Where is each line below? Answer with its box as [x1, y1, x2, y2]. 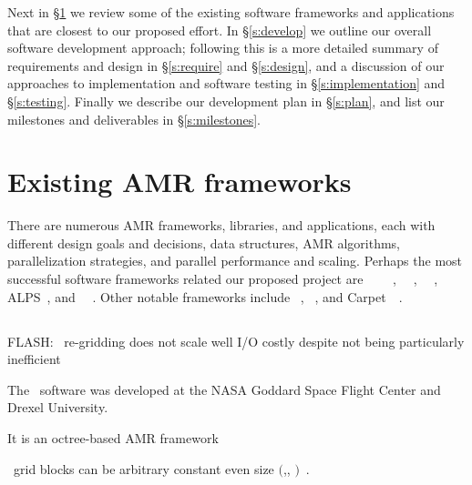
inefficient [7, 349, 61, 369]
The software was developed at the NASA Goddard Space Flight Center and [7, 379, 441, 399]
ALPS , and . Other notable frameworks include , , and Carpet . [7, 287, 403, 306]
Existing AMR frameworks [7, 163, 352, 200]
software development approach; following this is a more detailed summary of [7, 38, 438, 57]
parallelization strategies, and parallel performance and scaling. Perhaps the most [7, 251, 462, 270]
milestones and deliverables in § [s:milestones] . [7, 109, 261, 128]
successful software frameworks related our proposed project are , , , [7, 269, 438, 288]
